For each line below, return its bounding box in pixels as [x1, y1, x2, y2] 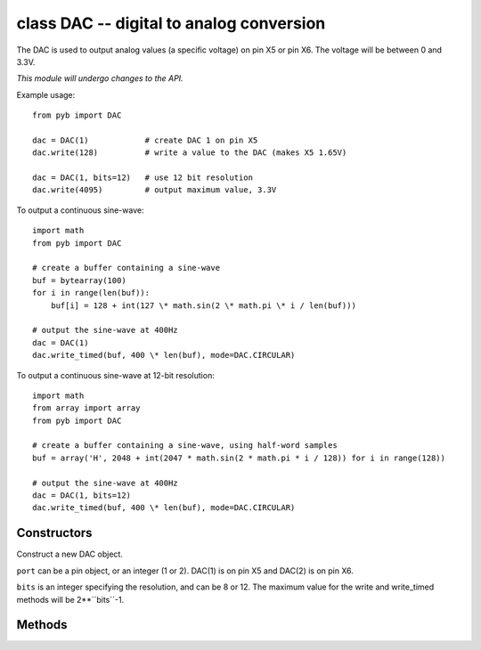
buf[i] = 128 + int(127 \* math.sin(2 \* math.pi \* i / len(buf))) [50, 300, 356, 311]
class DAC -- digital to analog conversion [16, 13, 326, 33]
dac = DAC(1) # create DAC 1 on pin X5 [32, 134, 258, 145]
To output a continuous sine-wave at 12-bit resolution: [16, 370, 216, 380]
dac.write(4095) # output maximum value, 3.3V [32, 185, 277, 195]
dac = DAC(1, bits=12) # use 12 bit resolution [32, 173, 254, 183]
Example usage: [16, 89, 76, 100]
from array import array [32, 403, 141, 413]
